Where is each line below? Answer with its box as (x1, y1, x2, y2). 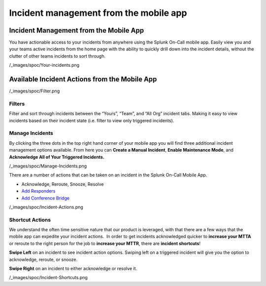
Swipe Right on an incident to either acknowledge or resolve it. (9, 266, 137, 272)
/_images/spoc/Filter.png (9, 88, 60, 94)
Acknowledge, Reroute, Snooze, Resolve (21, 181, 104, 187)
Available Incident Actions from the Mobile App (9, 75, 157, 83)
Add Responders (21, 188, 56, 194)
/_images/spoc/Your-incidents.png (9, 62, 80, 68)
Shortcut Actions (9, 216, 51, 223)
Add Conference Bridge (21, 195, 70, 201)
